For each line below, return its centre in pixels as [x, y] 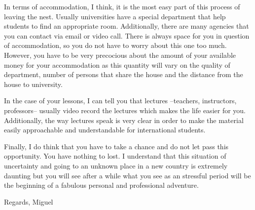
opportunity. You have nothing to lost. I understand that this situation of [115, 156]
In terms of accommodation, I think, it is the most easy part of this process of [122, 6]
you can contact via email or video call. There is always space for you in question [127, 35]
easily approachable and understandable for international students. [105, 130]
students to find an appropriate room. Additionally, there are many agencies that [127, 26]
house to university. [33, 84]
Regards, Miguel [29, 201]
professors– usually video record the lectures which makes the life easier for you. [125, 110]
